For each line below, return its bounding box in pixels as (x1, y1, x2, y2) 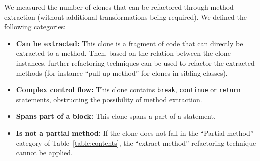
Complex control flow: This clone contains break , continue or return (16, 84, 241, 95)
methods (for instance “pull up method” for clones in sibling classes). (16, 67, 228, 78)
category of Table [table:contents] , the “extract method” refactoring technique (16, 137, 256, 148)
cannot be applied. (16, 147, 73, 158)
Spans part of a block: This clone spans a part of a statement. (16, 111, 216, 121)
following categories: (4, 21, 66, 32)
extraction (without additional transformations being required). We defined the (4, 11, 247, 22)
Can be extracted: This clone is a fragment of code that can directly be (16, 38, 243, 48)
